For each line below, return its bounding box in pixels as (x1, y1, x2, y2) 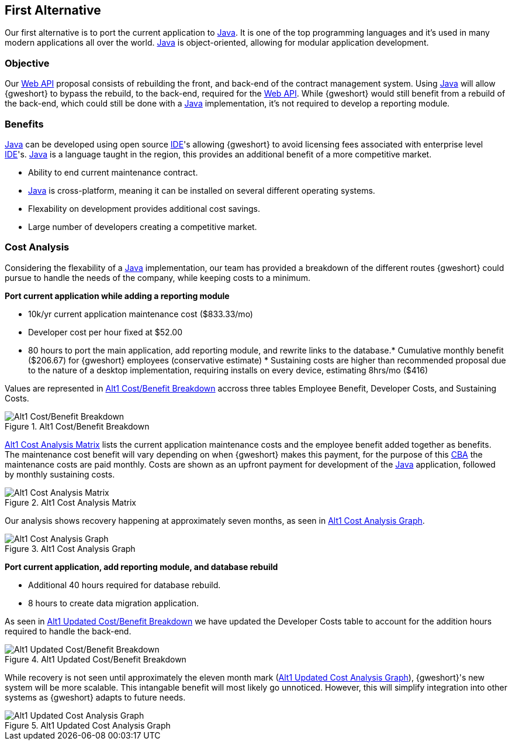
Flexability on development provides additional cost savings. (28, 203, 260, 214)
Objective (5, 57, 50, 69)
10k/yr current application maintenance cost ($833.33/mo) (28, 308, 253, 319)
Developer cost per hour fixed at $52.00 (28, 327, 182, 337)
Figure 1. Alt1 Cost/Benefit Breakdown (5, 421, 150, 431)
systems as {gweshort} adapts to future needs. (5, 692, 186, 702)
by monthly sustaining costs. (5, 469, 115, 479)
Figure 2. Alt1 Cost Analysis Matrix (5, 497, 136, 507)
